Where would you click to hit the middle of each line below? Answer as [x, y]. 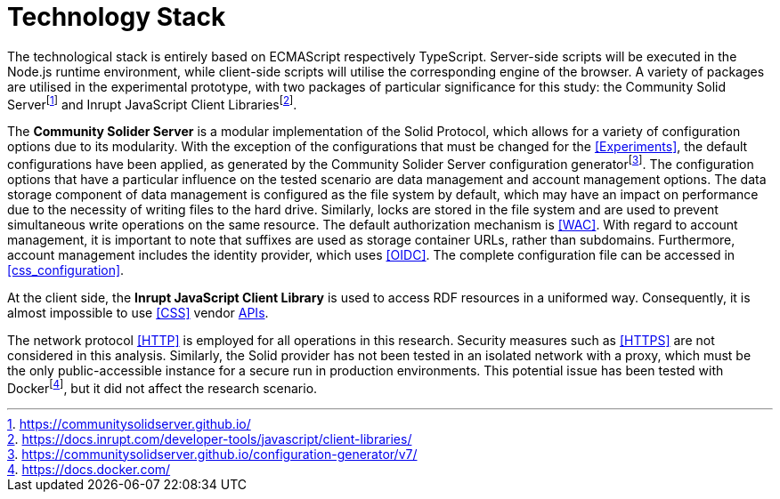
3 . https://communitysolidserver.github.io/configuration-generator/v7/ [212, 454]
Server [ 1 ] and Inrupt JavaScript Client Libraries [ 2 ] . [152, 103]
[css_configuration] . [66, 270]
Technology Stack [117, 17]
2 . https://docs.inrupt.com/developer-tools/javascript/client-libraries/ [210, 439]
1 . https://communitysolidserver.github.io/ [129, 423]
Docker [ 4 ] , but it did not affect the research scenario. [162, 387]
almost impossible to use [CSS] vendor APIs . [138, 313]
